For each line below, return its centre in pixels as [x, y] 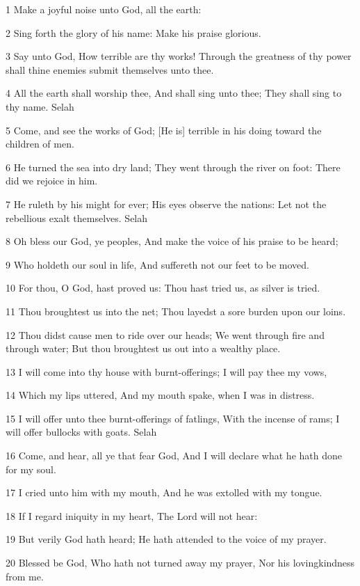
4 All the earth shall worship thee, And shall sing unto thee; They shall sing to [174, 93]
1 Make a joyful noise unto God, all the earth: [104, 9]
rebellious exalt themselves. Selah [77, 217]
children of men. [40, 144]
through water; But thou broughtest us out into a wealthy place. [143, 348]
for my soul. [31, 469]
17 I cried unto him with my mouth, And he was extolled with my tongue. [164, 492]
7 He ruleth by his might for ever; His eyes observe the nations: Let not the [166, 204]
